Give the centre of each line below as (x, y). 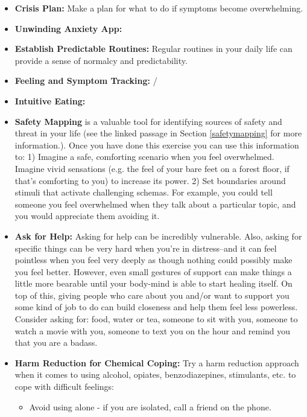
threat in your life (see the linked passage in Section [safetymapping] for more (158, 133)
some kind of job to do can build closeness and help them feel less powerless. (156, 307)
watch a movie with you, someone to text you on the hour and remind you (153, 330)
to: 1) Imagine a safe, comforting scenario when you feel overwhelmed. (144, 157)
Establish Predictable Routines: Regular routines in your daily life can (153, 49)
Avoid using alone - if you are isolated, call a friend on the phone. (150, 406)
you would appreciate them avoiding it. (87, 216)
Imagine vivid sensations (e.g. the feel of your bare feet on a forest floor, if (152, 168)
